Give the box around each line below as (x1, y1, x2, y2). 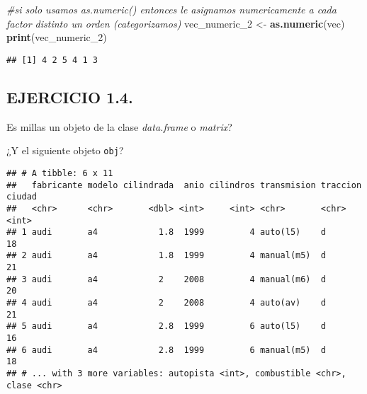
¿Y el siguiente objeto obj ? (6, 143, 124, 158)
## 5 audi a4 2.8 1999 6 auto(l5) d (6, 321, 327, 332)
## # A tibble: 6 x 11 (6, 168, 113, 178)
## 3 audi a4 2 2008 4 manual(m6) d (6, 274, 327, 284)
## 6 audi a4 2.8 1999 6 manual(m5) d (6, 344, 327, 355)
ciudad (6, 192, 37, 202)
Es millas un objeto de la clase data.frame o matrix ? (6, 119, 232, 134)
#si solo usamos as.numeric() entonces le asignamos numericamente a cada (6, 2, 337, 16)
